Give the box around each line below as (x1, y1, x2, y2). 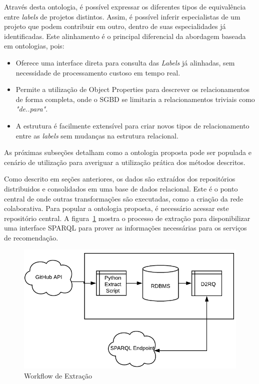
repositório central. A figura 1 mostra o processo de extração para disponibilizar (4, 212, 250, 223)
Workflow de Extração (24, 370, 92, 380)
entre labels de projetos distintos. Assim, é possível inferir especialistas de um (4, 11, 240, 21)
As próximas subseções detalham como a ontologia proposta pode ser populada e (4, 147, 251, 157)
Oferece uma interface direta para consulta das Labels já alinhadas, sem (15, 57, 235, 67)
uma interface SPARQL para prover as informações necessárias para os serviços (4, 222, 247, 233)
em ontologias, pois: (4, 40, 64, 51)
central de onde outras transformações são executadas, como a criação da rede (4, 193, 243, 203)
